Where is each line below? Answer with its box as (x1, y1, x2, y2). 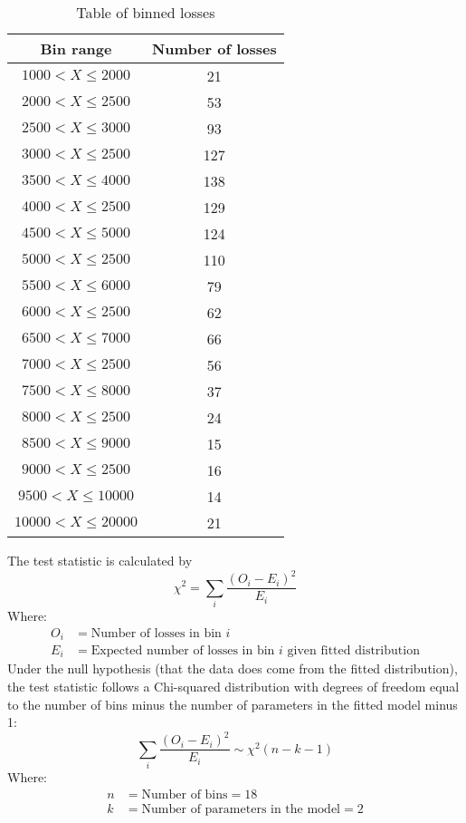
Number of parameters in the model (141, 802, 341, 816)
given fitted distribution (287, 644, 420, 657)
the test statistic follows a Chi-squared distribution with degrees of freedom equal (7, 677, 460, 696)
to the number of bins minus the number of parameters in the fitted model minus (7, 694, 458, 713)
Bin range (40, 38, 112, 59)
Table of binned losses (76, 2, 215, 23)
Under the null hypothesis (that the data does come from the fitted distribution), (7, 659, 458, 678)
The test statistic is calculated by (7, 551, 193, 569)
